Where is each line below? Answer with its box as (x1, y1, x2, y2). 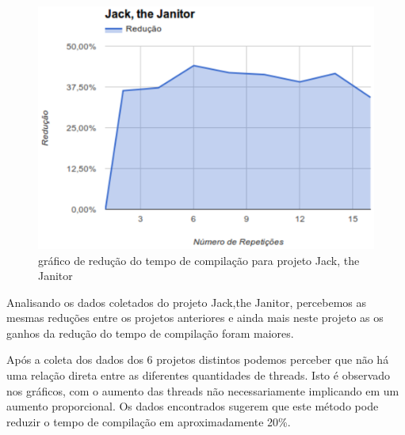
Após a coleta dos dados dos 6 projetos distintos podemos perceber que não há (6, 351, 389, 368)
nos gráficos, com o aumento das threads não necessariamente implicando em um (6, 382, 399, 399)
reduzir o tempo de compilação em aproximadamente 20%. (6, 413, 291, 429)
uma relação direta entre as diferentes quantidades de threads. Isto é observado (6, 367, 391, 384)
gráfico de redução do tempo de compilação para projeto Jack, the (38, 252, 360, 268)
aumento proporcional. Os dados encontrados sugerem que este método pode (6, 398, 379, 414)
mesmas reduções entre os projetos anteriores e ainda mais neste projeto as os (6, 309, 384, 326)
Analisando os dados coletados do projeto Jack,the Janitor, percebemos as (6, 293, 367, 310)
